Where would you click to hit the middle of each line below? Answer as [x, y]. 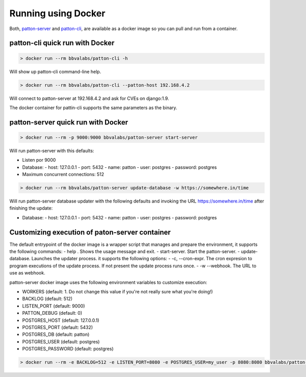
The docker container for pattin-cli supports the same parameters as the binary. [93, 108]
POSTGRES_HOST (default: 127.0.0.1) [61, 320]
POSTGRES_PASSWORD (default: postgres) [68, 349]
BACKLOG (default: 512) [47, 299]
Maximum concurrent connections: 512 [63, 174]
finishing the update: [31, 208]
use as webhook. [27, 273]
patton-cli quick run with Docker [62, 43]
